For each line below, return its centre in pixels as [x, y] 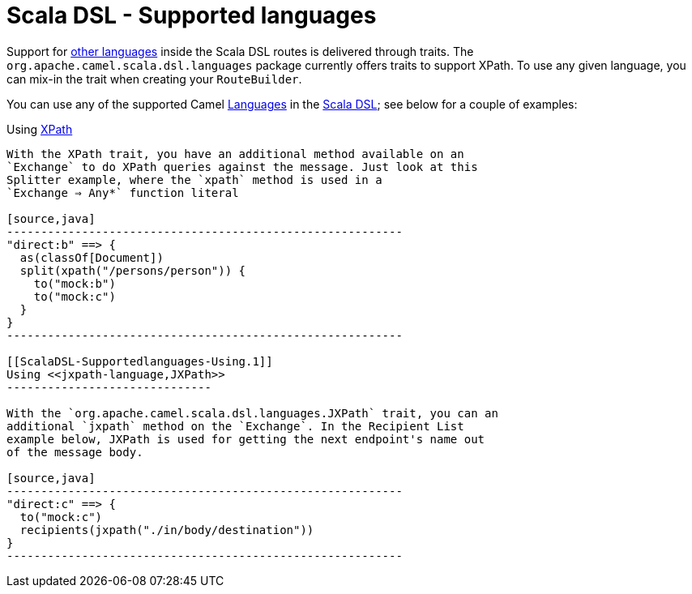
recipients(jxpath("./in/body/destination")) [167, 530]
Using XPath [40, 129]
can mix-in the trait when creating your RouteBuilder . [154, 79]
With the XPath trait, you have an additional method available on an [235, 154]
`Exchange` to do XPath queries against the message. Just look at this [242, 167]
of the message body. [75, 452]
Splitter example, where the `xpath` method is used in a [194, 179]
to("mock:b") [75, 283]
